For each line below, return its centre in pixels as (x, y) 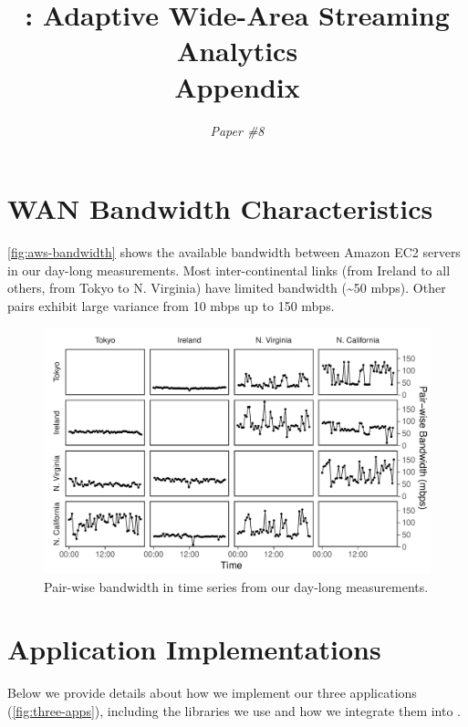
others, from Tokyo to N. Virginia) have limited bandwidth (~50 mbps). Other (227, 288)
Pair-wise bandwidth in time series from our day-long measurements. (236, 586)
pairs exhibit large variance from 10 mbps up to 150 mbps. (171, 305)
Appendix (237, 86)
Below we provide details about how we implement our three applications (212, 693)
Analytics (237, 51)
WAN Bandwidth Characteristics (220, 208)
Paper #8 (237, 130)
